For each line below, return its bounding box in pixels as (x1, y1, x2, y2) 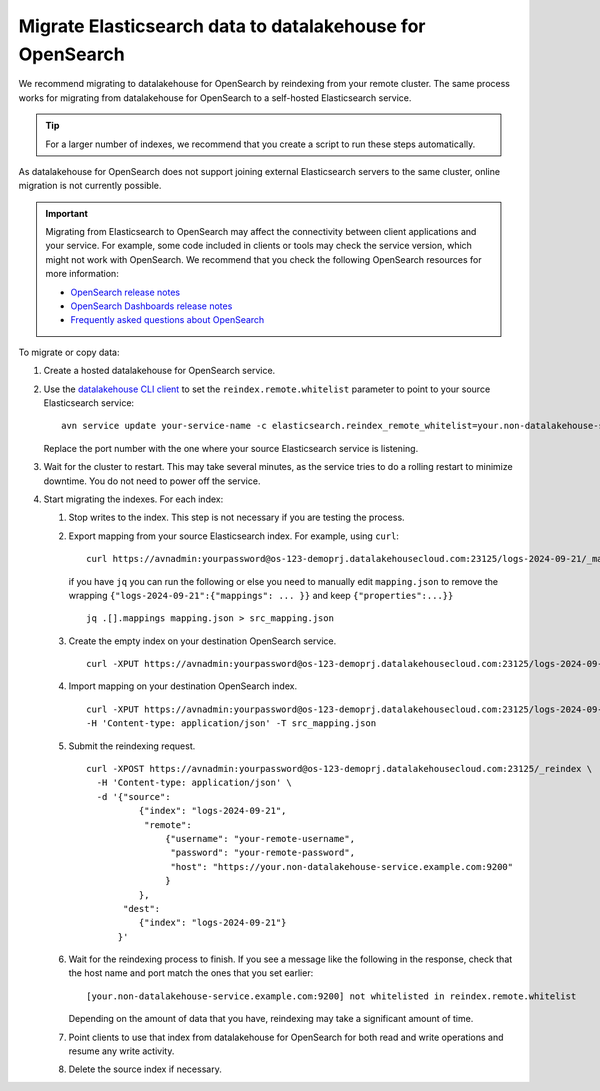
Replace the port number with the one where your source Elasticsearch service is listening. (43, 442, 419, 454)
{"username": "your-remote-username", (165, 833, 355, 844)
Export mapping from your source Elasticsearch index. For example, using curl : (68, 530, 400, 542)
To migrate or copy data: (18, 346, 120, 358)
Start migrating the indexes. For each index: (43, 493, 224, 505)
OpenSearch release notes (70, 286, 181, 298)
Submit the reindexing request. (68, 740, 196, 752)
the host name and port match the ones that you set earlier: (68, 967, 314, 979)
